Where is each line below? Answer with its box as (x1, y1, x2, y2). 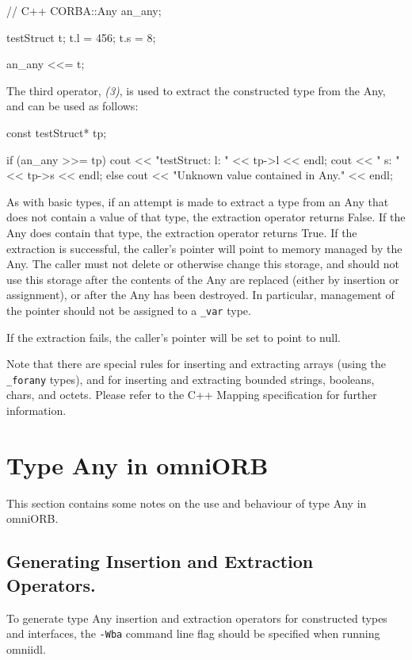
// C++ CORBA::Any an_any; (6, 2, 162, 18)
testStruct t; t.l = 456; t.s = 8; (6, 29, 156, 45)
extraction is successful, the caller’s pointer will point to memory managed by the (6, 240, 402, 256)
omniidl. (6, 640, 46, 657)
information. (6, 402, 67, 418)
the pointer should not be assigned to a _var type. (6, 301, 251, 318)
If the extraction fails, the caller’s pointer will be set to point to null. (6, 328, 341, 345)
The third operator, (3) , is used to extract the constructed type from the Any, (6, 82, 386, 98)
